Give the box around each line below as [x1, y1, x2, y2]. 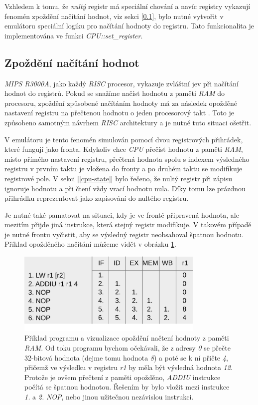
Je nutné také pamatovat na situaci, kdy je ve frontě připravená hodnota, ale [4, 209, 239, 220]
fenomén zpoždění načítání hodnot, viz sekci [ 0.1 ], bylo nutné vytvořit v [4, 10, 224, 21]
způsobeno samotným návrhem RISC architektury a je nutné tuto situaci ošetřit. [4, 117, 252, 127]
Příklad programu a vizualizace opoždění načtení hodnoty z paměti [24, 333, 229, 343]
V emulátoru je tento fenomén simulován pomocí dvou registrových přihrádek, [4, 134, 243, 144]
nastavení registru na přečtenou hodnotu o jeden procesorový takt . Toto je [4, 107, 234, 118]
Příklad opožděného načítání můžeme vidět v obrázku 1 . [4, 239, 176, 249]
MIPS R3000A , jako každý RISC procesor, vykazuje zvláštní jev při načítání [4, 78, 239, 88]
